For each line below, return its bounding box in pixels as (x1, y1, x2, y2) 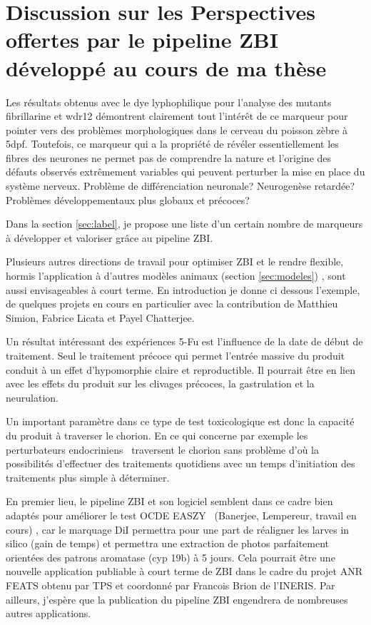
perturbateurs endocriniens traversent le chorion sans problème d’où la (6, 442, 320, 457)
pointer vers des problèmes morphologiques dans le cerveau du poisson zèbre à (6, 122, 348, 137)
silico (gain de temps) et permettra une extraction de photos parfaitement (6, 536, 330, 551)
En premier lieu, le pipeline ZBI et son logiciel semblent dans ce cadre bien (6, 494, 333, 509)
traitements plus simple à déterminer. (6, 469, 170, 484)
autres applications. (6, 606, 91, 621)
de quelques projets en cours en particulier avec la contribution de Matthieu (6, 296, 338, 311)
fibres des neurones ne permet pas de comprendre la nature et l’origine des (6, 150, 332, 165)
